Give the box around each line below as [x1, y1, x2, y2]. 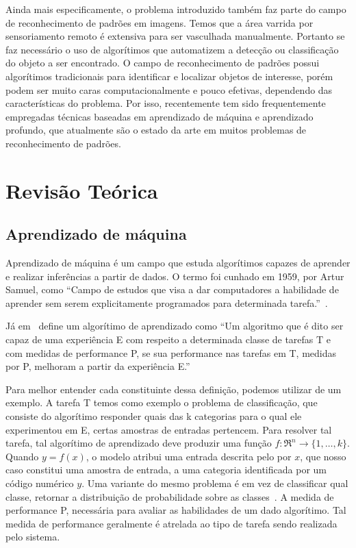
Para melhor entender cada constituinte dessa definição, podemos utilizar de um [5, 382, 342, 396]
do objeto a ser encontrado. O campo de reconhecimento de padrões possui [5, 55, 320, 70]
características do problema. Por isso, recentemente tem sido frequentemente [5, 96, 326, 110]
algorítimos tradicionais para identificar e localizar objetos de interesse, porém [5, 68, 333, 83]
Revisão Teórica [5, 176, 158, 204]
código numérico [5, 476, 74, 490]
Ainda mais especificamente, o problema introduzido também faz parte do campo [5, 2, 346, 16]
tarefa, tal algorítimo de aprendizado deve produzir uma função [5, 436, 272, 450]
